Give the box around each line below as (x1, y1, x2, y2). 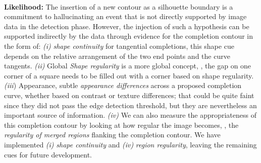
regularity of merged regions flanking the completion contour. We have (4, 129, 221, 140)
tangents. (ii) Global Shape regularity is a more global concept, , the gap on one (4, 60, 251, 71)
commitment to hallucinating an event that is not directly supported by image (4, 11, 247, 22)
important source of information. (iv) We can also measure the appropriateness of (4, 110, 256, 120)
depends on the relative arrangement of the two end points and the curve (4, 50, 230, 61)
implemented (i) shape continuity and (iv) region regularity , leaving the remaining (4, 139, 257, 149)
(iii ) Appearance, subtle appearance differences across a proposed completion (4, 80, 242, 91)
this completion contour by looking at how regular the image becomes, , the (4, 119, 239, 130)
